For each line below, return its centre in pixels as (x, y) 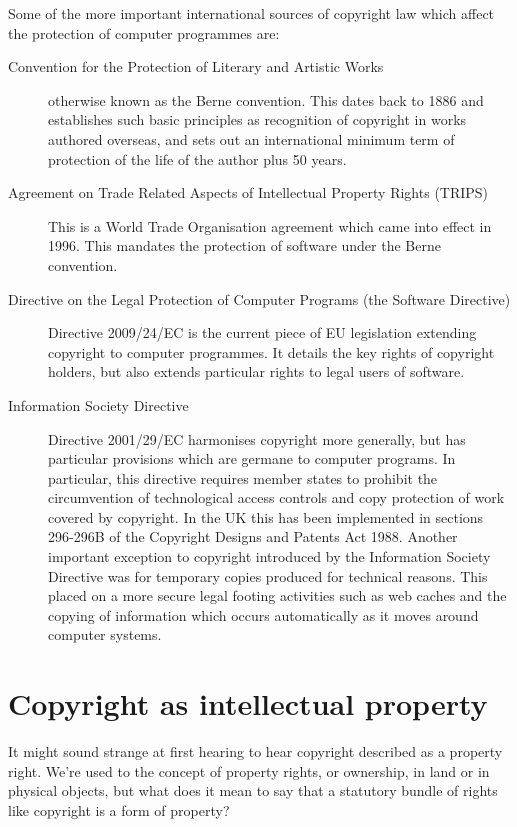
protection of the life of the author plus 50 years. (197, 158)
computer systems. (105, 634)
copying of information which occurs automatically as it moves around (263, 614)
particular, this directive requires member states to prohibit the (243, 477)
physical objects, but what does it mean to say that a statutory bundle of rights (253, 790)
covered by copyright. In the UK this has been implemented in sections (266, 516)
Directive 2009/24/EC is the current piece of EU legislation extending (262, 332)
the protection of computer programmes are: (144, 32)
